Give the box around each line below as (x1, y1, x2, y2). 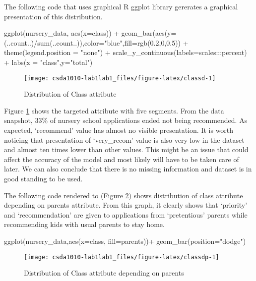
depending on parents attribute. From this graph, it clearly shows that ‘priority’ (4, 200, 248, 210)
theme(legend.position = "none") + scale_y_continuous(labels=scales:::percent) (4, 47, 247, 57)
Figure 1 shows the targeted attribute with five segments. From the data (4, 105, 224, 115)
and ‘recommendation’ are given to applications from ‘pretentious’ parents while (4, 209, 248, 220)
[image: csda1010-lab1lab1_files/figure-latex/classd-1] (24, 74, 216, 82)
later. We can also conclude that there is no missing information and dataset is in (4, 164, 252, 174)
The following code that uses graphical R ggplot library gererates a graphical (4, 1, 238, 11)
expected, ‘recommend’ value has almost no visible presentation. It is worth (4, 125, 234, 135)
